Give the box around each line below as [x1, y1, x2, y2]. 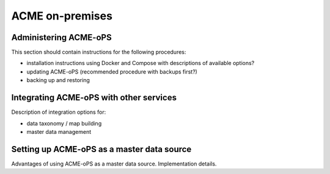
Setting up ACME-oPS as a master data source [11, 144, 192, 155]
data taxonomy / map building [26, 119, 102, 127]
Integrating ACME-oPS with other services [11, 92, 177, 103]
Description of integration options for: [11, 108, 106, 116]
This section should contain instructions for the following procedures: [11, 49, 186, 56]
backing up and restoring [26, 77, 90, 84]
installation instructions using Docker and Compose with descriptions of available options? [26, 60, 255, 67]
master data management [26, 128, 92, 135]
